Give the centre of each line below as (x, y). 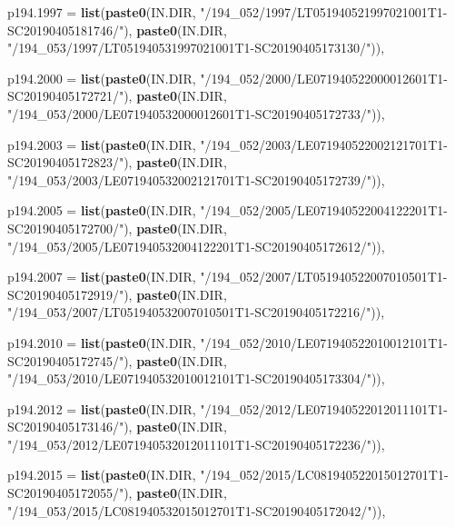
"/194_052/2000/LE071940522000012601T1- (324, 78)
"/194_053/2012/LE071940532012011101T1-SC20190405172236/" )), (196, 444)
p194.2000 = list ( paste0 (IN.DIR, (102, 78)
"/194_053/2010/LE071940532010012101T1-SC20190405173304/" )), (196, 378)
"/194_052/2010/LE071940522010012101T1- (324, 342)
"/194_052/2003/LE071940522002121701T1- (324, 144)
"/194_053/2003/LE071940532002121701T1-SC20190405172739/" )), (196, 179)
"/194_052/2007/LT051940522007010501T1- (324, 277)
